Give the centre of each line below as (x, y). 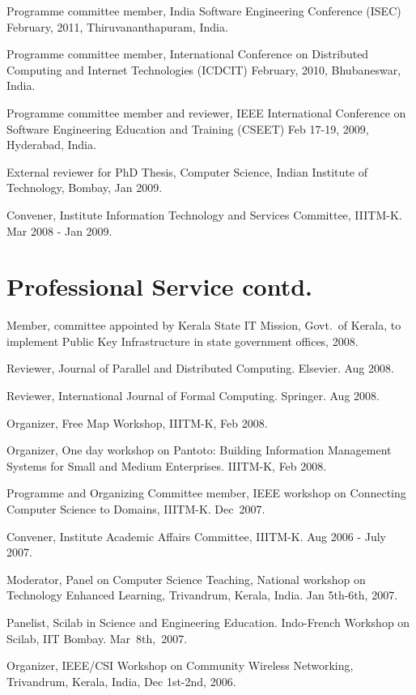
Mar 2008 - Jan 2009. (59, 230)
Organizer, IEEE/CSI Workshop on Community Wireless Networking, (180, 665)
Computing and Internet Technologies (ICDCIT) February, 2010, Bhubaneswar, (204, 69)
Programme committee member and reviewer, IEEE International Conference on (206, 112)
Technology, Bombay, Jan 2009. (85, 188)
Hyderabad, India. (51, 145)
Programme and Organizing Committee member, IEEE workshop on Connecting (206, 493)
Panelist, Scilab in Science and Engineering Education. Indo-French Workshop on (208, 622)
